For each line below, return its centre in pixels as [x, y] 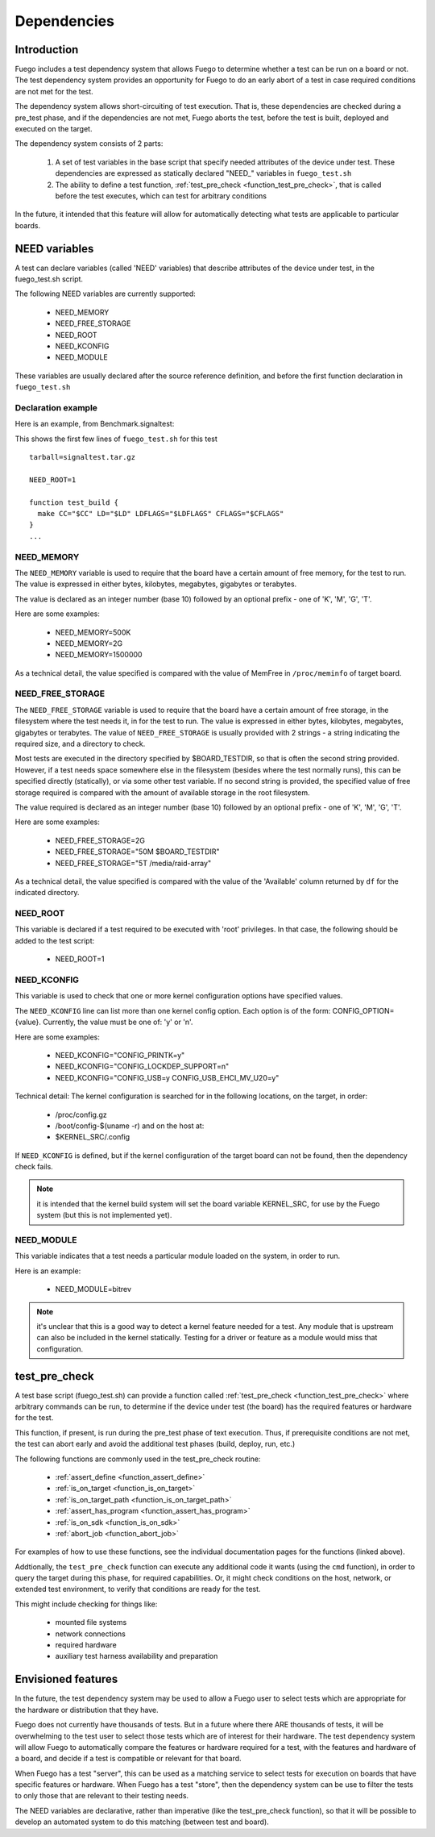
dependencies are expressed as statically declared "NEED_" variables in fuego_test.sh [203, 173]
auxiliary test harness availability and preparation [137, 1656]
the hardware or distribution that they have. [87, 1710]
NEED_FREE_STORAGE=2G [100, 840]
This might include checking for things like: [86, 1604]
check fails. [34, 1167]
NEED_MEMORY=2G [89, 643]
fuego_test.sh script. [49, 279]
